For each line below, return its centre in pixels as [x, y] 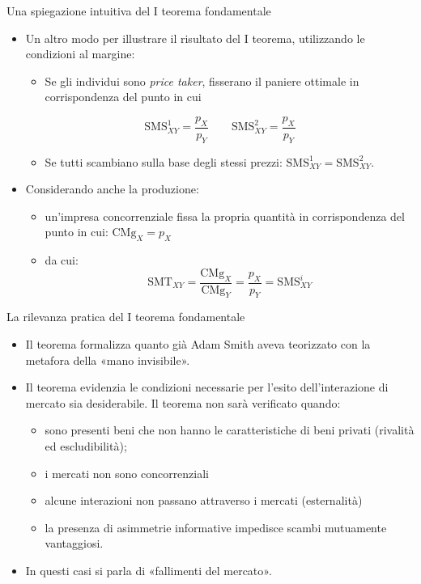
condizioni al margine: [80, 54]
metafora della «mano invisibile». [108, 360]
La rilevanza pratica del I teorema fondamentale [126, 317]
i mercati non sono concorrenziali [127, 473]
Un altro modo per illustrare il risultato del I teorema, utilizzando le [195, 38]
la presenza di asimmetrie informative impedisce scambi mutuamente [216, 527]
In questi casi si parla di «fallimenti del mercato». [149, 570]
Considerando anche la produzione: [112, 189]
